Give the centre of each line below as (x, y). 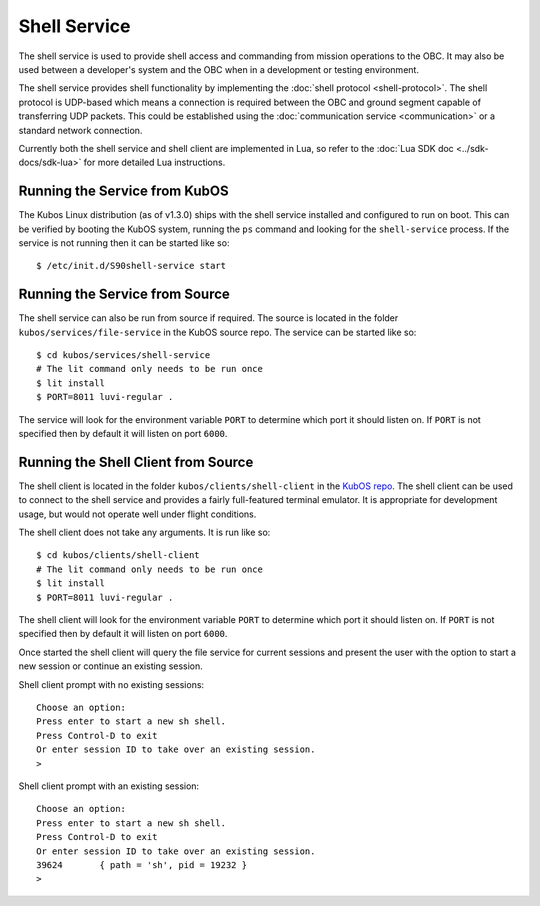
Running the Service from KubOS (123, 191)
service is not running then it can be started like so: (124, 242)
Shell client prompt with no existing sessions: (111, 684)
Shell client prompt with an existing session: (109, 786)
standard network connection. (80, 130)
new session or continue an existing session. (111, 666)
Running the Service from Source (124, 294)
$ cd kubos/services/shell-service (123, 355)
